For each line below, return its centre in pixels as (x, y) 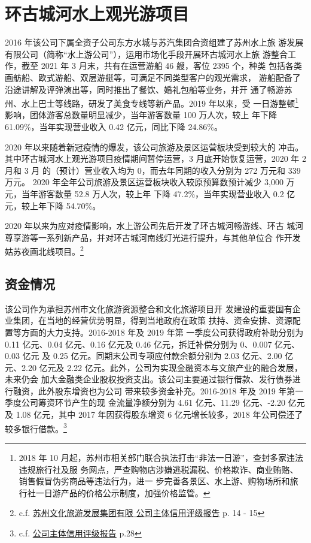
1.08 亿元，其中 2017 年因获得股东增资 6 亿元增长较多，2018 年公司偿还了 (159, 414)
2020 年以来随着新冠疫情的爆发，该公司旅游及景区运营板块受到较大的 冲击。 (154, 147)
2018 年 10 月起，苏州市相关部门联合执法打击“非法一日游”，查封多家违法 (161, 457)
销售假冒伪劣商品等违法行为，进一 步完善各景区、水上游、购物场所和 (154, 481)
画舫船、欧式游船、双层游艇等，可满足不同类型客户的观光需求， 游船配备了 (153, 77)
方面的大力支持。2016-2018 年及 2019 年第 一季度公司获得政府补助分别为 (162, 332)
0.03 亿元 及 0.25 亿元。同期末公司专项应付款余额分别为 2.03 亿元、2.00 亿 (149, 356)
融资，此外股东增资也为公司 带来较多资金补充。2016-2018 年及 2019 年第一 (158, 390)
